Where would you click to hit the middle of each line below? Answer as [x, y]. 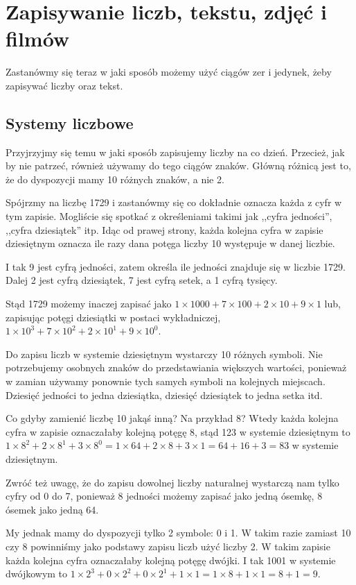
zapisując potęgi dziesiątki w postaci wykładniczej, [113, 317]
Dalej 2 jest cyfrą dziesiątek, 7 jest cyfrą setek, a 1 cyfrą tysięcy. [142, 280]
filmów [38, 39]
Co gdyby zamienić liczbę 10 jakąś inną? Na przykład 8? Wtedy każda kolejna [172, 418]
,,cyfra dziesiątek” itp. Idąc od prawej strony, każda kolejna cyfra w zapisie [164, 229]
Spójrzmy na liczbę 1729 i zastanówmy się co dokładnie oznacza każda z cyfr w [174, 202]
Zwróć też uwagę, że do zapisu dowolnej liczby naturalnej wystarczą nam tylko [172, 482]
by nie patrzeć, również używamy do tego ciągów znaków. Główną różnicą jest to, [178, 166]
